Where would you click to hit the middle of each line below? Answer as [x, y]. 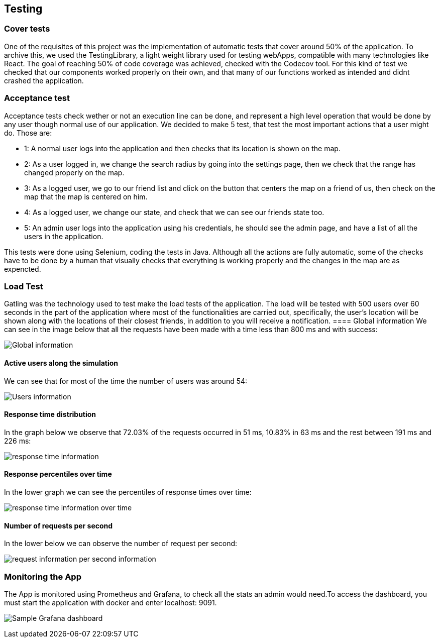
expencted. [23, 269]
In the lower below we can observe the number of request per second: [121, 544]
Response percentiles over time [58, 474]
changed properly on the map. [74, 172]
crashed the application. [44, 80]
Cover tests [27, 29]
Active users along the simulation [61, 363]
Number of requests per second [59, 525]
